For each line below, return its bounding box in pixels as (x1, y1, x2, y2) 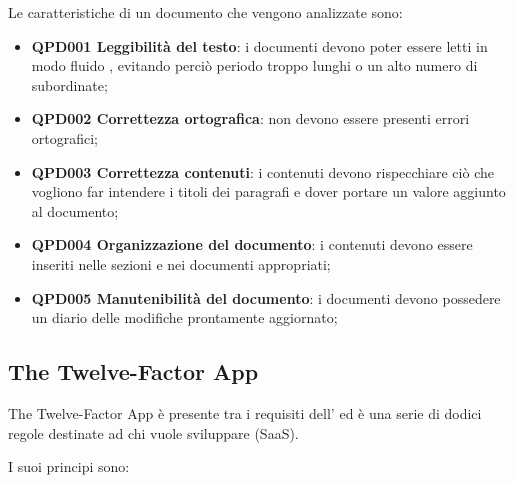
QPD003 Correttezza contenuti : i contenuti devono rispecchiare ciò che (31, 161, 494, 182)
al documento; (31, 200, 119, 221)
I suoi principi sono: (8, 456, 130, 477)
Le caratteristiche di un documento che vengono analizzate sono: (8, 2, 403, 22)
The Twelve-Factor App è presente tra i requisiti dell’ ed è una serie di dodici (8, 402, 482, 423)
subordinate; (31, 74, 108, 95)
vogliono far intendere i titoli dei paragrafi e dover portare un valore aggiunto (31, 181, 506, 202)
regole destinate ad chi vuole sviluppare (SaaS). (8, 422, 299, 443)
